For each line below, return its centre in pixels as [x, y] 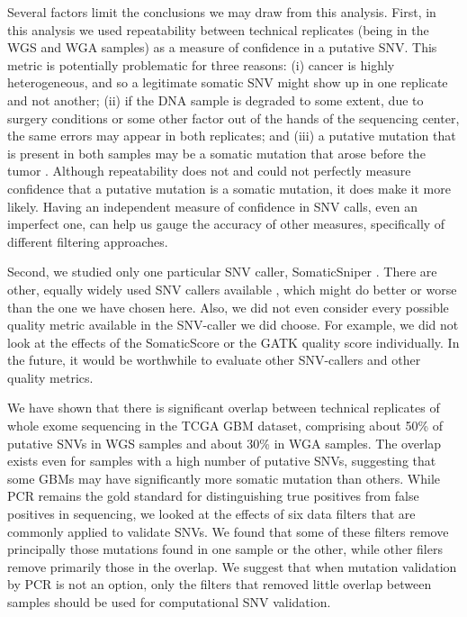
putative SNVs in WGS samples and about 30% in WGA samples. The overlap [225, 443]
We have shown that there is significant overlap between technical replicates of [224, 408]
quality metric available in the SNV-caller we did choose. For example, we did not [233, 325]
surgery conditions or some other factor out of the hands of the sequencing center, [233, 118]
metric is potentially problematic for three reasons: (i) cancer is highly [201, 64]
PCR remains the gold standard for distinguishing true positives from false [213, 496]
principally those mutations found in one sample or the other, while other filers [225, 549]
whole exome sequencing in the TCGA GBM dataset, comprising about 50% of [225, 426]
